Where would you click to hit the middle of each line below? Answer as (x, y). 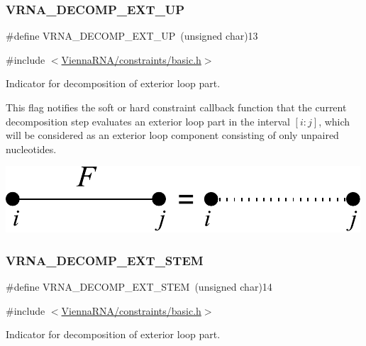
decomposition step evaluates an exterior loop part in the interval (148, 121)
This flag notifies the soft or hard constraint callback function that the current (176, 107)
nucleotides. (31, 149)
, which (334, 121)
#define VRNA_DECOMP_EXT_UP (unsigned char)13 (132, 36)
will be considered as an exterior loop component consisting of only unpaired (172, 135)
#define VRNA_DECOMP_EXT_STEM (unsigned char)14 (139, 287)
